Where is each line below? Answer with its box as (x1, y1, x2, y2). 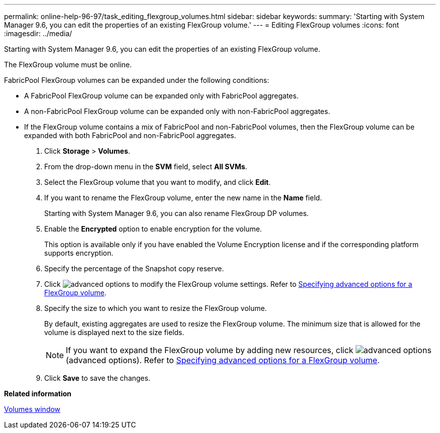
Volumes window (4, 405, 61, 413)
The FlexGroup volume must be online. (4, 60, 132, 69)
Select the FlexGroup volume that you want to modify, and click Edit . (44, 178, 271, 186)
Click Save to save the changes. (44, 374, 151, 382)
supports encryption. (44, 249, 114, 257)
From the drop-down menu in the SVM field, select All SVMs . (44, 162, 248, 171)
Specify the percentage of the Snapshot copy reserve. (44, 264, 224, 273)
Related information (4, 389, 72, 398)
